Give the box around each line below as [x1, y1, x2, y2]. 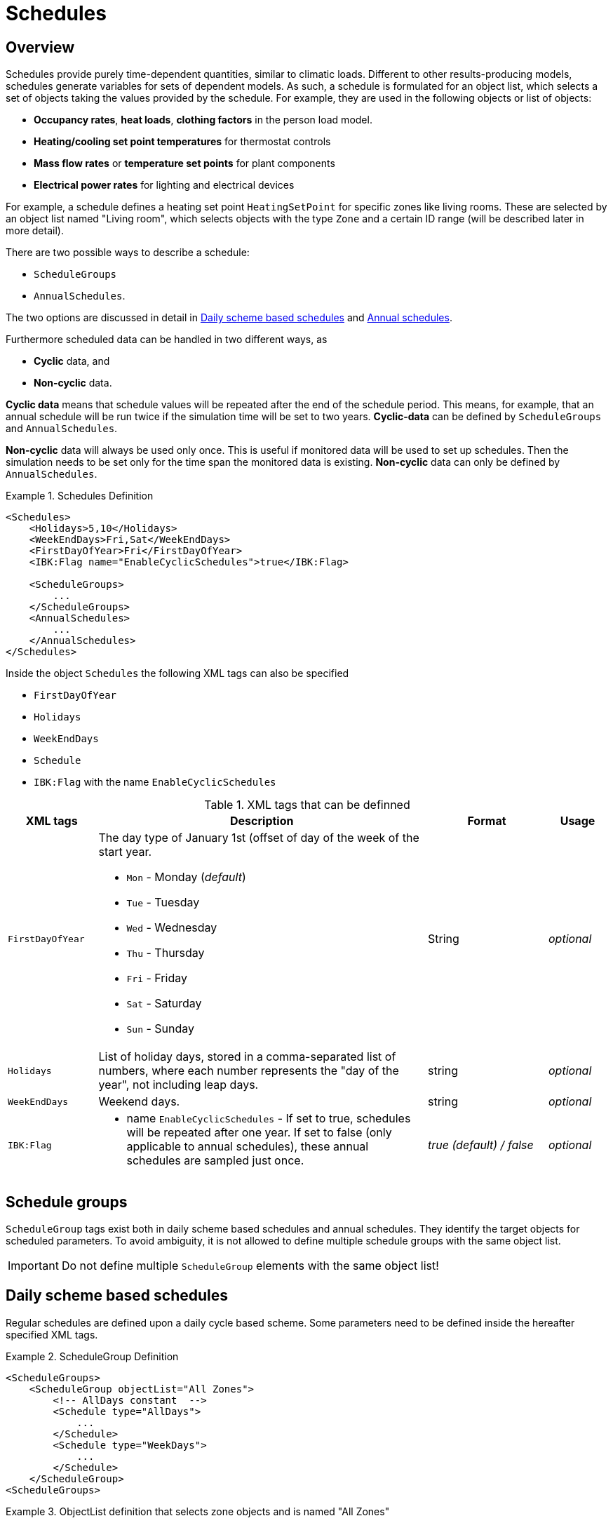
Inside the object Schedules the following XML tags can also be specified [6, 667, 349, 680]
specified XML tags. [6, 1328, 98, 1341]
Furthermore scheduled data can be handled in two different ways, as [6, 333, 328, 346]
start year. [98, 845, 152, 859]
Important [8, 1259, 59, 1273]
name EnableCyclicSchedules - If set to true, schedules [126, 1111, 411, 1126]
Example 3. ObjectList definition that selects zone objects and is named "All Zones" [6, 1505, 390, 1517]
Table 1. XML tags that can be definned [204, 798, 410, 812]
